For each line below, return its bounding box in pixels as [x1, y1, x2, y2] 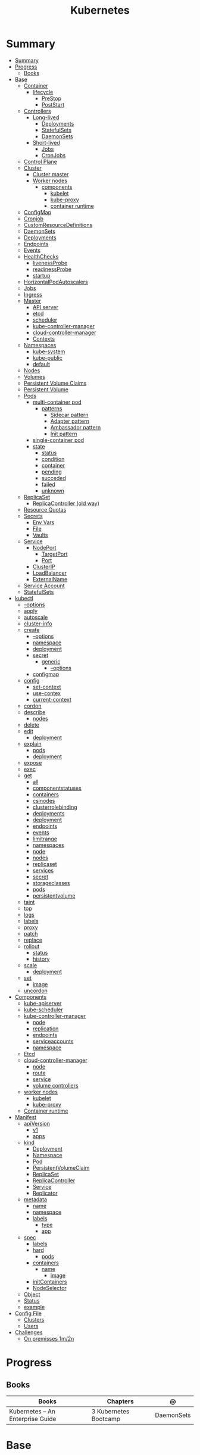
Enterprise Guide [9, 1415, 57, 1423]
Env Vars [32, 519, 55, 526]
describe [23, 708, 46, 715]
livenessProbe [32, 259, 68, 266]
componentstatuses [32, 784, 82, 792]
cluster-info [23, 620, 52, 627]
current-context [32, 696, 71, 703]
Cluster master [32, 170, 69, 177]
